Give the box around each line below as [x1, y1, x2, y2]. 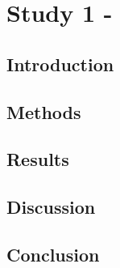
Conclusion [6, 241, 100, 266]
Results [6, 147, 69, 172]
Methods [6, 99, 81, 124]
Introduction [6, 51, 114, 76]
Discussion [6, 194, 96, 219]
